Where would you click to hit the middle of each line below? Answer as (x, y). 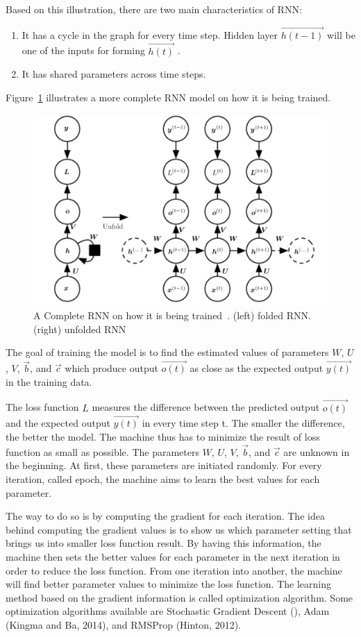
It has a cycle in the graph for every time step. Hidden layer (150, 34)
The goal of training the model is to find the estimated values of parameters (167, 352)
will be (341, 34)
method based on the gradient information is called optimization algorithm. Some (179, 597)
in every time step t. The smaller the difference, (243, 423)
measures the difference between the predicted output (206, 407)
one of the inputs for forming (83, 50)
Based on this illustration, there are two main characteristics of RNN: (154, 9)
